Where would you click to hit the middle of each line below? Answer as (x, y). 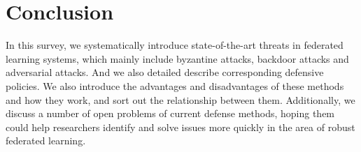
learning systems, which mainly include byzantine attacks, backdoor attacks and (177, 58)
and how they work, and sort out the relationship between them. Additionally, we (180, 99)
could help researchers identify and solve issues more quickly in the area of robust (180, 127)
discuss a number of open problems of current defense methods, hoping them (170, 113)
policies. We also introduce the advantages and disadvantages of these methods (175, 85)
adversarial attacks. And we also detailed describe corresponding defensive (165, 72)
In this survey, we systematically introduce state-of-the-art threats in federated (175, 45)
